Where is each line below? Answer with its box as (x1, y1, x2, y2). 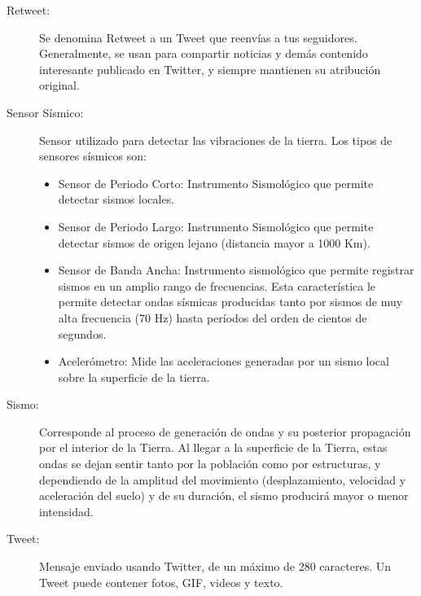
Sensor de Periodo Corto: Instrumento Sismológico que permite (58, 174, 374, 191)
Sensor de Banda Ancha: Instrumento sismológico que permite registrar (58, 261, 414, 278)
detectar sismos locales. (58, 191, 175, 208)
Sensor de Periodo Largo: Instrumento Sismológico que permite (58, 217, 374, 234)
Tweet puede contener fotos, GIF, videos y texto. (39, 573, 283, 590)
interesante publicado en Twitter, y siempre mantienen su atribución (39, 60, 381, 77)
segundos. (58, 325, 107, 342)
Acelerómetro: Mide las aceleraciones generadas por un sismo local (58, 353, 389, 370)
